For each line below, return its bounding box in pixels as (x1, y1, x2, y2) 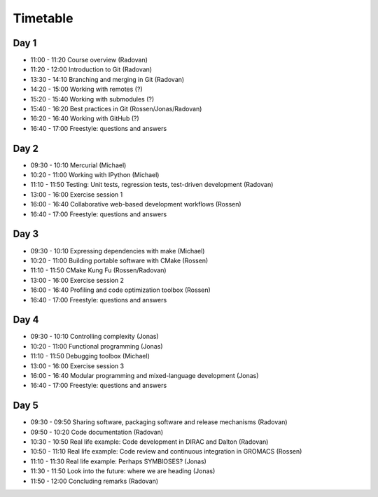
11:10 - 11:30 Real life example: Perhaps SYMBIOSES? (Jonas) (30, 457, 206, 465)
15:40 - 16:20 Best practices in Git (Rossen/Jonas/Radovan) (30, 105, 202, 113)
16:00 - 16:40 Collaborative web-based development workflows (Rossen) (30, 200, 241, 209)
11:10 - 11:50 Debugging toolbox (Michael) (30, 352, 150, 360)
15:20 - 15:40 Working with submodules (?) (30, 94, 155, 103)
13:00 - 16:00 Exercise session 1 (30, 190, 123, 199)
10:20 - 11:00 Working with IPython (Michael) (30, 171, 160, 179)
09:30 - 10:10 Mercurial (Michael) (30, 161, 127, 169)
